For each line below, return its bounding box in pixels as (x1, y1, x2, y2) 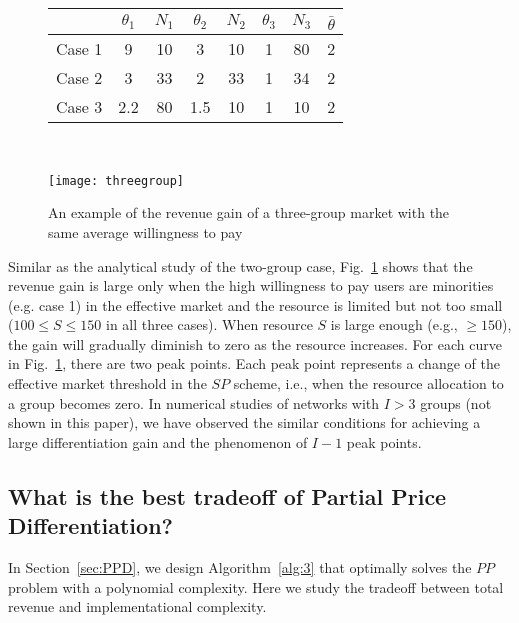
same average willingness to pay (48, 221, 243, 242)
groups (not (420, 392, 492, 413)
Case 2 (56, 66, 103, 90)
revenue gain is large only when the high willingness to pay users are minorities (8, 275, 494, 296)
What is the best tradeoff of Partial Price (8, 480, 447, 511)
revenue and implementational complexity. (8, 596, 267, 617)
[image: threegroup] (48, 173, 185, 188)
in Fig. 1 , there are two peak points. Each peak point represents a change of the (8, 353, 500, 374)
